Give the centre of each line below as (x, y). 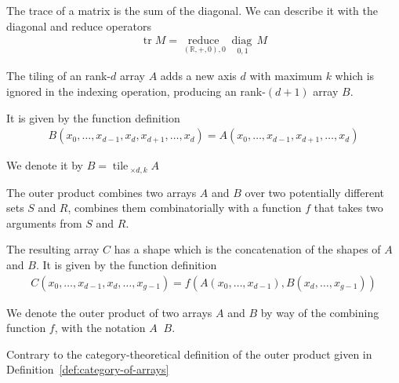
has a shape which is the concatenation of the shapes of (247, 249)
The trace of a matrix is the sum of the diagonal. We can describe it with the (192, 10)
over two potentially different (314, 192)
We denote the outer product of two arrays (109, 312)
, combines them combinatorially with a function (185, 208)
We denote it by (45, 165)
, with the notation (100, 328)
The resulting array (53, 249)
